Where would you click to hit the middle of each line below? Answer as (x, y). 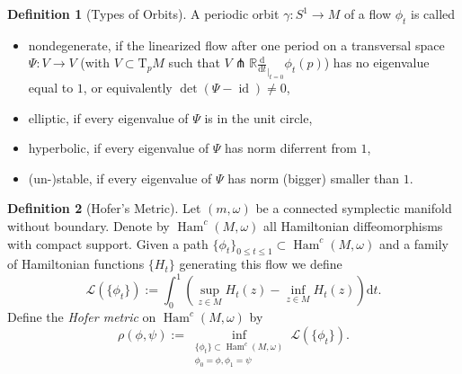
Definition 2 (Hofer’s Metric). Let (104, 208)
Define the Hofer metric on (82, 317)
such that (194, 62)
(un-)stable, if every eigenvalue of (120, 178)
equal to (51, 87)
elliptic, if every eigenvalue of (108, 117)
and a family (413, 243)
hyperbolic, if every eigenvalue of (119, 148)
